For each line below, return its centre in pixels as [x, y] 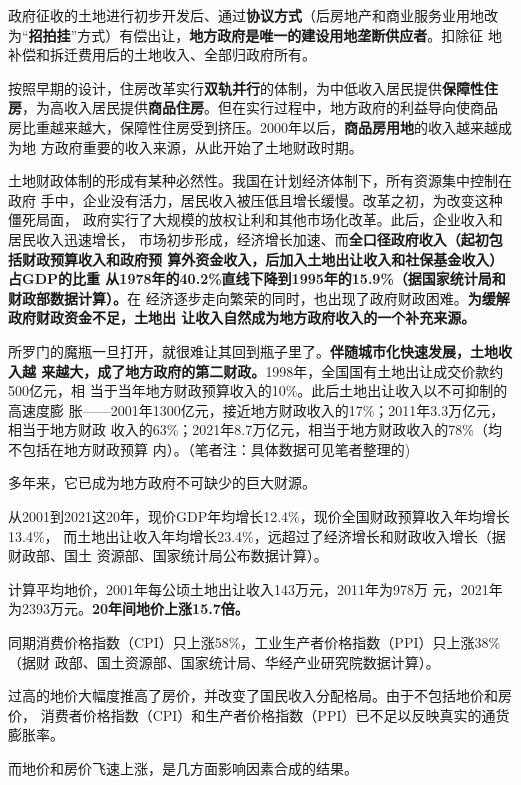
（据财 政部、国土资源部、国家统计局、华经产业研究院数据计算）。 [224, 661]
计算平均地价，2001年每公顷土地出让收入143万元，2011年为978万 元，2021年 [255, 588]
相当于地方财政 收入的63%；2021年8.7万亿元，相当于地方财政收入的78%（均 [255, 429]
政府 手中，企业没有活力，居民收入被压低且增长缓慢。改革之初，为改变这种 [255, 199]
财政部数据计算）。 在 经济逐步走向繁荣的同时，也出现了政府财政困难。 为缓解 [259, 297]
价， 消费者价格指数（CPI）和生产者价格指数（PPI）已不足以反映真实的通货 [259, 714]
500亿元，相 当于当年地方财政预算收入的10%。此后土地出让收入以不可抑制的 [258, 390]
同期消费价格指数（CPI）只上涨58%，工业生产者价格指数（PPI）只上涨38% [254, 642]
